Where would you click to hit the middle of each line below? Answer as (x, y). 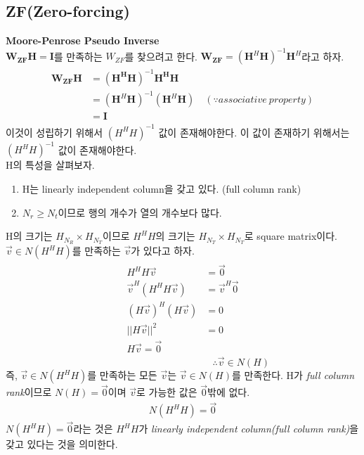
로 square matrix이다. (291, 236)
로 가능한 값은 (167, 392)
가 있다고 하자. (163, 251)
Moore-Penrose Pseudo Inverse (83, 40)
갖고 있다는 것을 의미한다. (62, 444)
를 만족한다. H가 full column (293, 375)
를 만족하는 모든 (122, 375)
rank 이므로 (29, 392)
